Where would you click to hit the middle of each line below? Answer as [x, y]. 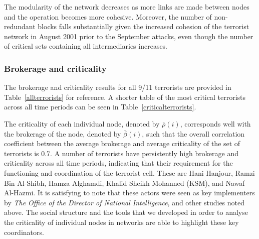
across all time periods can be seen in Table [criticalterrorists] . [100, 107]
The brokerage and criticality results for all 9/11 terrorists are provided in [118, 87]
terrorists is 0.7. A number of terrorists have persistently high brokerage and [121, 153]
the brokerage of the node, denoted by [63, 133]
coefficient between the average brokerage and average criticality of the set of [122, 143]
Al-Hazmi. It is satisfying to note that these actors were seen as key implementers [129, 193]
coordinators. [24, 232]
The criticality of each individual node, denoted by [82, 123]
